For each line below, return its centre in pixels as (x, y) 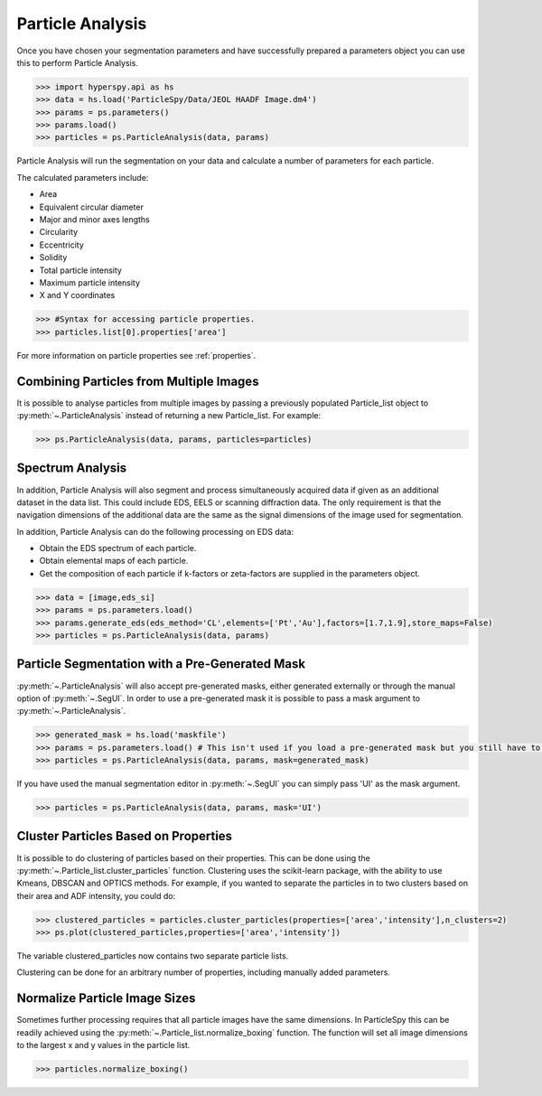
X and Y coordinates (77, 295)
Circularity (59, 232)
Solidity (53, 258)
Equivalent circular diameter (91, 207)
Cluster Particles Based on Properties (125, 836)
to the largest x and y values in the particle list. (103, 1045)
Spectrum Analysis (72, 468)
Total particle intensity (80, 270)
